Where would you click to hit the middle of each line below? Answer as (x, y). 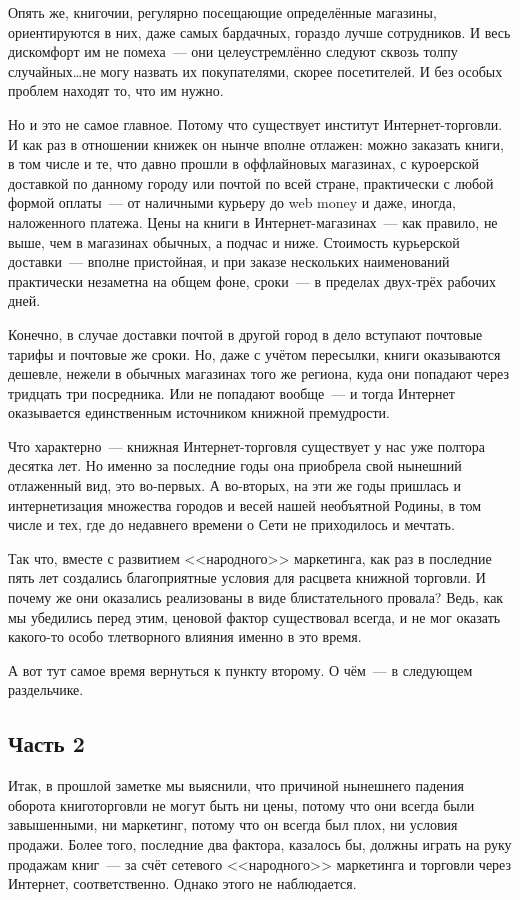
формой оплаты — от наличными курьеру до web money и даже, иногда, (232, 202)
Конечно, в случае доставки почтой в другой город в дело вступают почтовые (245, 333)
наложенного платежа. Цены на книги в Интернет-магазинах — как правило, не (253, 221)
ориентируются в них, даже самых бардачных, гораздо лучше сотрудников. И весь (259, 31)
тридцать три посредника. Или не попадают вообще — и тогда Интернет (231, 392)
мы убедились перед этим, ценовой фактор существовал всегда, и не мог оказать (254, 616)
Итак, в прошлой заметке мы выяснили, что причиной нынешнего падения (236, 785)
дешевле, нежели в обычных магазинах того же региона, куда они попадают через (258, 373)
